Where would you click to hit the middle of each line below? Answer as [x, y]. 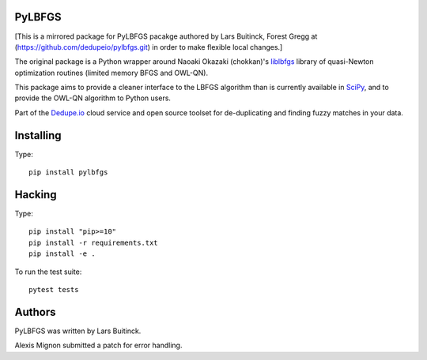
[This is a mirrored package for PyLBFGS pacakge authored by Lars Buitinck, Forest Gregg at [166, 36]
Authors [35, 312]
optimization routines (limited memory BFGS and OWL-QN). [111, 73]
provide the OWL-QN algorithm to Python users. [93, 98]
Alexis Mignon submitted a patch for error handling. [98, 345]
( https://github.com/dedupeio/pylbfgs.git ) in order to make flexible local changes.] [149, 47]
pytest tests [54, 290]
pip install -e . [62, 254]
